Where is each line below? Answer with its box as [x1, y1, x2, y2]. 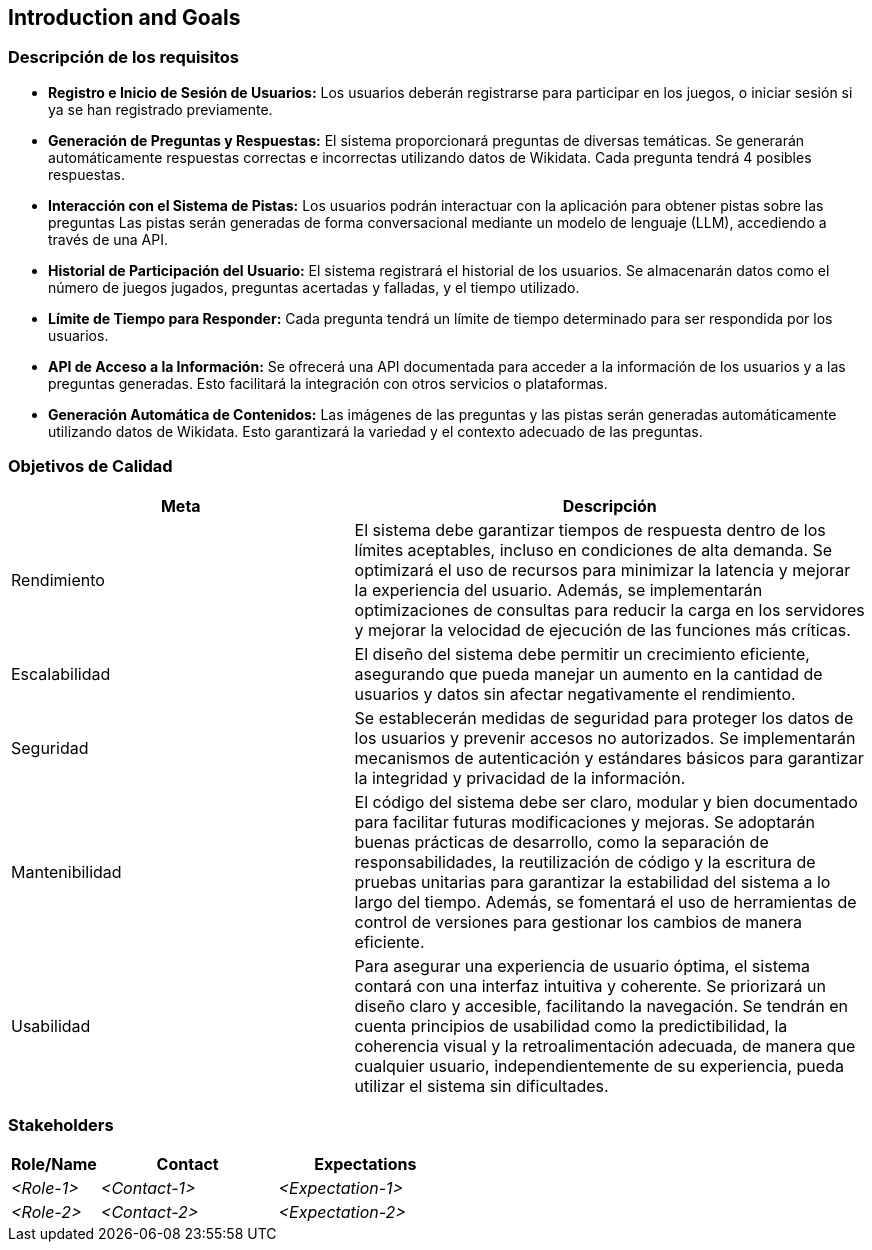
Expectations [314, 1154, 417, 1175]
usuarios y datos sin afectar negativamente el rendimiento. [354, 683, 796, 704]
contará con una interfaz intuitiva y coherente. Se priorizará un [354, 975, 826, 996]
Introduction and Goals [8, 5, 241, 30]
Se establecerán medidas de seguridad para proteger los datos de [354, 707, 854, 728]
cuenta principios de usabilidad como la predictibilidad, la [354, 1015, 788, 1036]
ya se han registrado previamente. [48, 100, 273, 118]
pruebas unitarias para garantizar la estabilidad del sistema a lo [354, 871, 831, 892]
